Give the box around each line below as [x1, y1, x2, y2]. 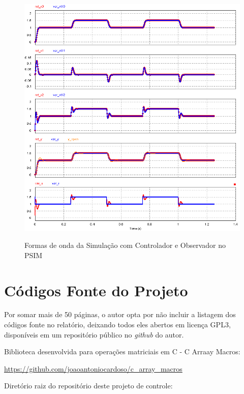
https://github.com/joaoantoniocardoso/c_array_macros [4, 363, 182, 374]
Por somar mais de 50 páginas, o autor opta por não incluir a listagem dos [4, 309, 236, 320]
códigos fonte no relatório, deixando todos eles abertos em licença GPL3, [4, 319, 231, 330]
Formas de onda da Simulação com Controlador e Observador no [24, 240, 226, 250]
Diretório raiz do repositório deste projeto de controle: [4, 380, 173, 391]
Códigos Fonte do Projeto [4, 279, 188, 300]
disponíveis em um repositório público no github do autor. [4, 329, 184, 340]
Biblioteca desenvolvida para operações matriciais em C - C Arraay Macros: [4, 346, 240, 357]
